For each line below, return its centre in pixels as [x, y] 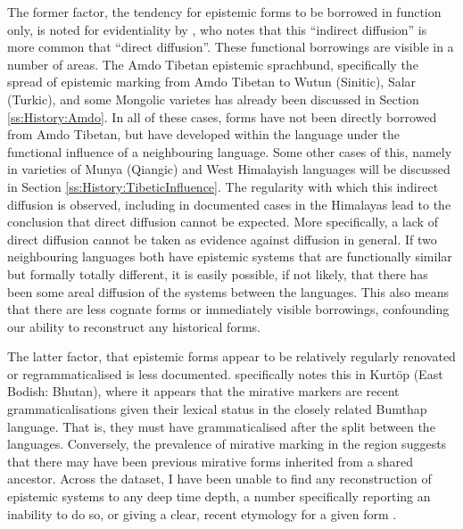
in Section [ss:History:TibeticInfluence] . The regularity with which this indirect [223, 186]
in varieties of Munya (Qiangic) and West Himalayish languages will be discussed [229, 169]
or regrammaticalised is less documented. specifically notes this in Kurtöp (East [225, 373]
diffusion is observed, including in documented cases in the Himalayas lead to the [229, 204]
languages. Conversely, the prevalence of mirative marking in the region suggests [227, 444]
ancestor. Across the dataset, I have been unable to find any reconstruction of [219, 479]
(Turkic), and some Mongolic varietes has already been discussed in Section [213, 99]
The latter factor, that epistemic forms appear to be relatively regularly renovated [231, 356]
